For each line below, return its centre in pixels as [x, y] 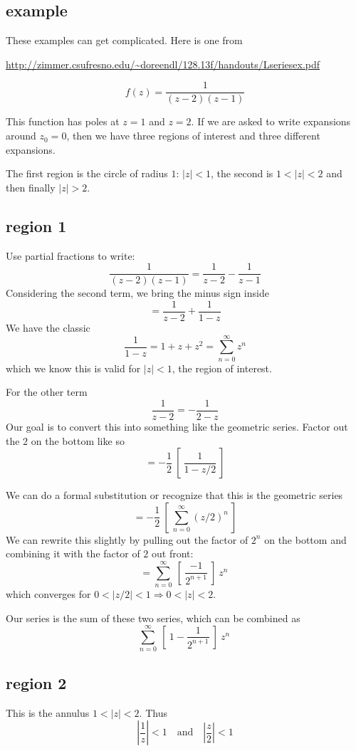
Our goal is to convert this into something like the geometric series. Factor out [177, 426]
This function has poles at [63, 121]
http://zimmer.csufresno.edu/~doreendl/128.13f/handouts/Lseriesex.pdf [163, 64]
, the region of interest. [222, 368]
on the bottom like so [78, 440]
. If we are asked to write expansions [271, 121]
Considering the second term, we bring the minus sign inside [137, 293]
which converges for [48, 594]
